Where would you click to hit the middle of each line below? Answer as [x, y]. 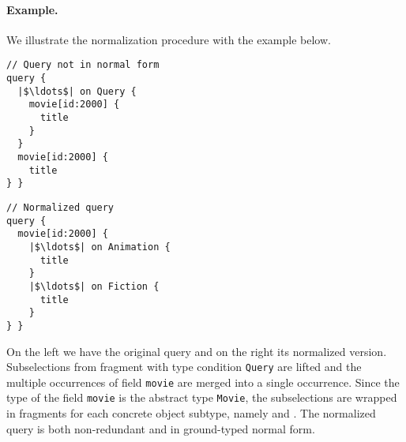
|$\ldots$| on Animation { [100, 247]
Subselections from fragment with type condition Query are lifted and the [184, 367]
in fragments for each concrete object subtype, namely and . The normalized [191, 413]
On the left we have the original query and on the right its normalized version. [197, 351]
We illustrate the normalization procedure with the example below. [169, 39]
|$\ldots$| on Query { [77, 91]
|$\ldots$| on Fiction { [94, 286]
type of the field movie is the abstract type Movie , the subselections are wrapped [202, 397]
